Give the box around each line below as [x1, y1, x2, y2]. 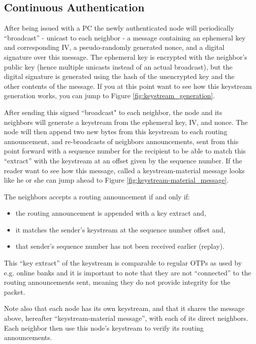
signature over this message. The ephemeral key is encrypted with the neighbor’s [4, 51, 248, 62]
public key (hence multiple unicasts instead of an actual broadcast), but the [4, 61, 233, 72]
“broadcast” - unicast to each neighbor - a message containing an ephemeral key [4, 32, 246, 42]
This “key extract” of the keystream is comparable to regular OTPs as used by [4, 258, 242, 268]
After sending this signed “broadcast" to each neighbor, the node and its [4, 107, 223, 117]
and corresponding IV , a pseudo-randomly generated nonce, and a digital [4, 42, 224, 52]
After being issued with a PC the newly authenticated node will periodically [4, 23, 234, 33]
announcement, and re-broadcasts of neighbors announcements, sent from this [4, 136, 239, 146]
